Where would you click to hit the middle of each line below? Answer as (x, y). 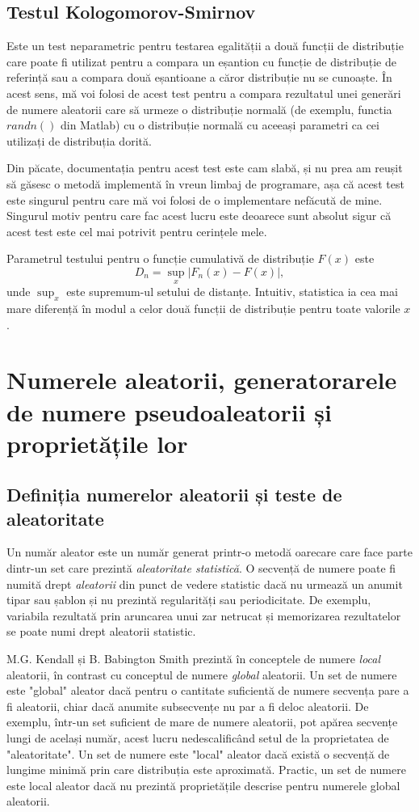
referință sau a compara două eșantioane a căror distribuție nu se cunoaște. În (199, 77)
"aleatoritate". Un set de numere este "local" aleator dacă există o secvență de (198, 753)
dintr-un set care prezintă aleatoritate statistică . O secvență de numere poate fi (201, 568)
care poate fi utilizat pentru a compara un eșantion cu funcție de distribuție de (201, 61)
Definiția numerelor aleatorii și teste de (174, 495)
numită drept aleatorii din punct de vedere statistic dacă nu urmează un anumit (205, 584)
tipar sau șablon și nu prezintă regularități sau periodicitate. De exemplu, (189, 600)
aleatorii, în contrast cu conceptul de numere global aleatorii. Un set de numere (202, 674)
